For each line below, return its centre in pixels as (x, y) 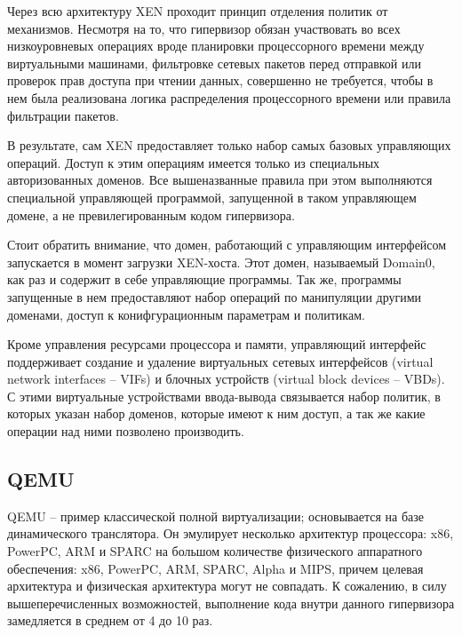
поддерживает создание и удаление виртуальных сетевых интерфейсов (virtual (220, 361)
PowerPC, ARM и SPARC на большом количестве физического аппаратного (215, 551)
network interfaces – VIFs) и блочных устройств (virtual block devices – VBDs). (226, 379)
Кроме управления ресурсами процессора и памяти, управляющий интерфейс (217, 344)
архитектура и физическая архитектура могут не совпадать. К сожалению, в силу (227, 586)
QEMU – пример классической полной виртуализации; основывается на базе (215, 516)
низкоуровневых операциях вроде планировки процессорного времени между (216, 46)
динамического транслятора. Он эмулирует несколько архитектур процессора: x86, (231, 533)
